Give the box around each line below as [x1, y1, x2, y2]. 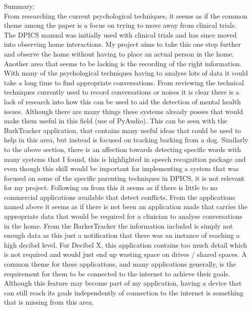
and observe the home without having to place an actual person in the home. [4, 48, 234, 58]
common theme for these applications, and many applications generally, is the [4, 259, 236, 269]
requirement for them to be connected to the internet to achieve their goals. [4, 268, 230, 278]
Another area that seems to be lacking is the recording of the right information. [4, 58, 242, 68]
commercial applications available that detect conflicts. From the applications [4, 192, 235, 202]
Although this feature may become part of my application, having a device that [4, 278, 242, 288]
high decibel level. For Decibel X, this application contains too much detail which [4, 239, 247, 250]
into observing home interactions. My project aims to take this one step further [4, 39, 241, 49]
